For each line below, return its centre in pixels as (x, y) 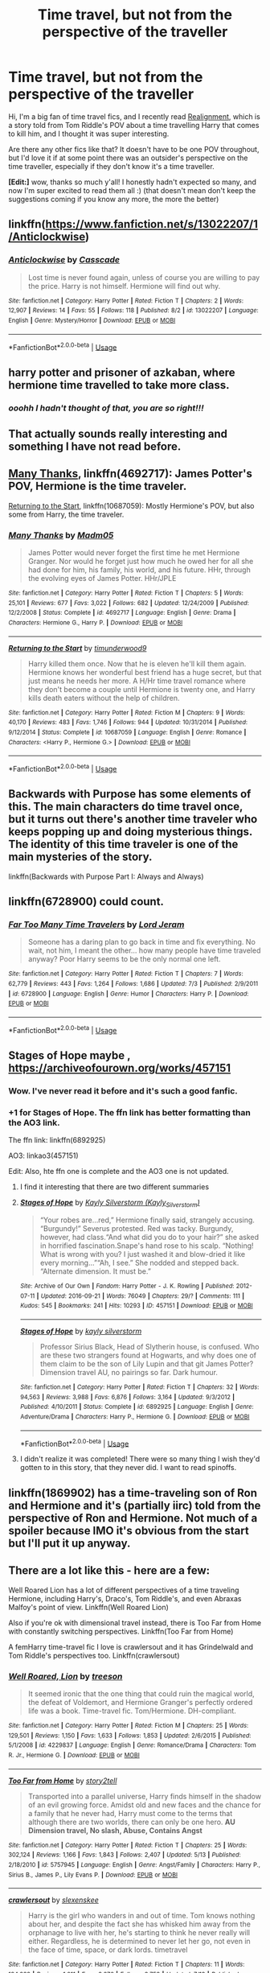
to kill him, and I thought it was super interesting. (89, 134)
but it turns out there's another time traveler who (133, 820)
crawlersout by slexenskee (53, 1900)
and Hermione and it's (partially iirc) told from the (135, 1505)
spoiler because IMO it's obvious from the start (129, 1530)
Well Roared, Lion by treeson (65, 1676)
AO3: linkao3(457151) (43, 1155)
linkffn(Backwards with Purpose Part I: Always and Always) (106, 876)
